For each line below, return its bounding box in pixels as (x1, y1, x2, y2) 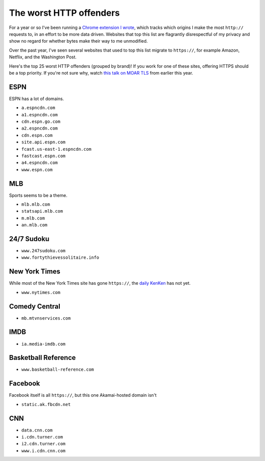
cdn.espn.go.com (21, 118, 61, 124)
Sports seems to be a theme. (9, 192, 68, 198)
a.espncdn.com (21, 105, 55, 110)
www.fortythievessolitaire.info (21, 255, 99, 260)
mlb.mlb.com (21, 202, 50, 207)
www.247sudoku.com (21, 248, 66, 254)
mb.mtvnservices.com (21, 315, 71, 321)
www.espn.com (21, 167, 53, 172)
